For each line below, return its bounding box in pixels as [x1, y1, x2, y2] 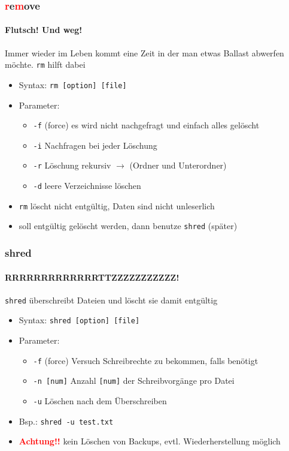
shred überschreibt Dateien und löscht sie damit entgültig [5, 293, 218, 306]
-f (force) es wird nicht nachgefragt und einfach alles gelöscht [33, 119, 260, 131]
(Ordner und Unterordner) [129, 159, 227, 172]
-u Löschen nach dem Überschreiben [33, 394, 167, 407]
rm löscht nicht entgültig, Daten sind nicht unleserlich [19, 199, 215, 212]
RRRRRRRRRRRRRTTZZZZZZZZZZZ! [5, 270, 180, 283]
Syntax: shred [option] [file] [19, 314, 140, 326]
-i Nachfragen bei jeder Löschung [33, 139, 157, 151]
